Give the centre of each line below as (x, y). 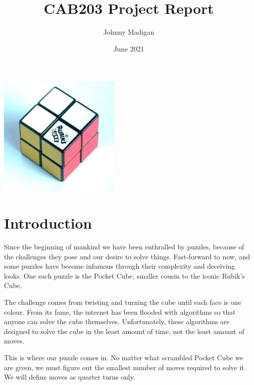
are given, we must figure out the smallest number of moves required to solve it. (125, 367)
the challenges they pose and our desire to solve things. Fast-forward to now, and (127, 256)
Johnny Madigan (129, 32)
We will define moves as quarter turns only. (70, 377)
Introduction (48, 223)
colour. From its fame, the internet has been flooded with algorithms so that (120, 312)
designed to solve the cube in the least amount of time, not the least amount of (124, 331)
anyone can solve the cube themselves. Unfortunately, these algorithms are (117, 321)
